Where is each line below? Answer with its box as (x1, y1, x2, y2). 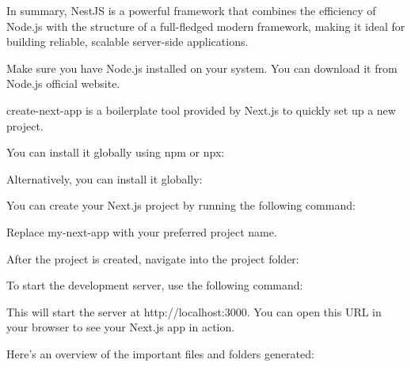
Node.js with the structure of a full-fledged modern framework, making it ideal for (6, 17, 405, 34)
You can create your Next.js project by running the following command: (6, 197, 356, 214)
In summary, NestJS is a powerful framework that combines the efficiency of (6, 2, 376, 18)
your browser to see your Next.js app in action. (6, 319, 235, 335)
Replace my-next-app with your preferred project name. (6, 223, 277, 240)
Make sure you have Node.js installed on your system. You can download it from (6, 59, 398, 76)
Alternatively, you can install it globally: (6, 170, 203, 187)
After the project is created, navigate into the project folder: (6, 250, 299, 267)
